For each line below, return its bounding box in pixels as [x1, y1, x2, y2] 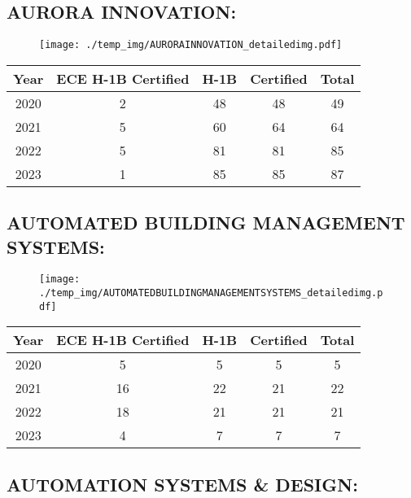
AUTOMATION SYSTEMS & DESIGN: [7, 471, 358, 496]
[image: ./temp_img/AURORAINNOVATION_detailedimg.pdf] [39, 39, 343, 51]
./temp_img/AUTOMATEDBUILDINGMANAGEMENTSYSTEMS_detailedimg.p [39, 287, 383, 299]
